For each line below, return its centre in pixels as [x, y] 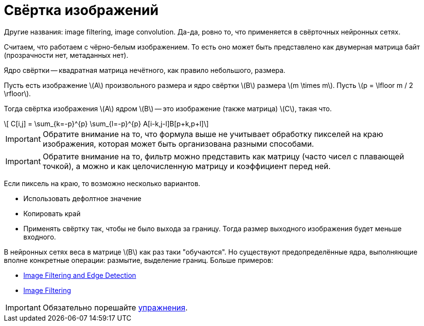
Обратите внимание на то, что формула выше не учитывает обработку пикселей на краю [213, 134]
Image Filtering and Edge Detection [80, 275]
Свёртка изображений [81, 10]
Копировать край [52, 213]
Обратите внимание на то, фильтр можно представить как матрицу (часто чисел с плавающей [223, 156]
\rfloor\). [18, 93]
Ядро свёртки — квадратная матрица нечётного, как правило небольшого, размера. [145, 70]
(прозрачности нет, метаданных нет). [66, 55]
